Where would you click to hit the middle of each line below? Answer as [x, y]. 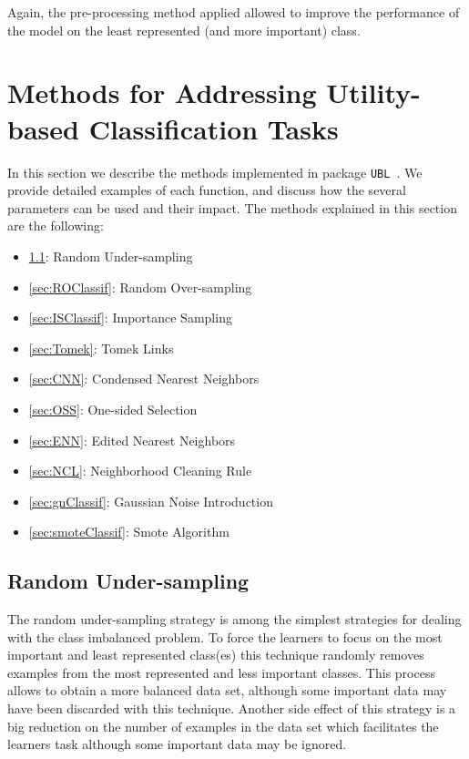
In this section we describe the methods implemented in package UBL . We [215, 172]
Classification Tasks [214, 128]
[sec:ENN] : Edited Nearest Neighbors [132, 440]
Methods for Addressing [162, 92]
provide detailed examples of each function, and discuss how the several [207, 190]
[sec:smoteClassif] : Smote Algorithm [129, 532]
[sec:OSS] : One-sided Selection [113, 409]
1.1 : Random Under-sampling [111, 256]
